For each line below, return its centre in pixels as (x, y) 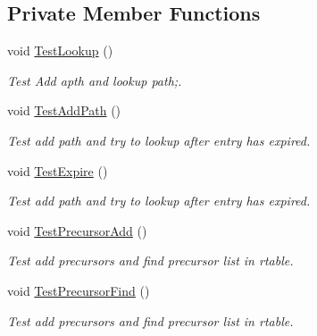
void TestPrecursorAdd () (77, 230)
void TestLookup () (60, 50)
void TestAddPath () (64, 110)
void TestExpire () (58, 170)
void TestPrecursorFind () (79, 290)
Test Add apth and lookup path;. (95, 80)
